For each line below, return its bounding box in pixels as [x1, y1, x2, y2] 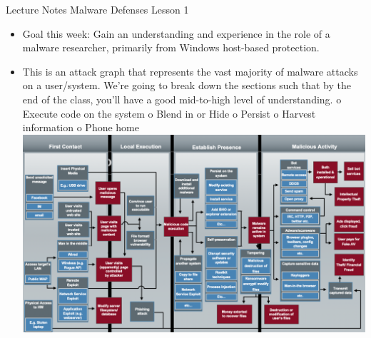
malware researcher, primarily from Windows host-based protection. [22, 40, 320, 55]
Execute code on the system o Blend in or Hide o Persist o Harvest [22, 106, 316, 121]
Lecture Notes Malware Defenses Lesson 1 [6, 2, 189, 16]
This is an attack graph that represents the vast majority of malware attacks [22, 63, 358, 78]
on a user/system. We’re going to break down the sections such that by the [22, 78, 352, 93]
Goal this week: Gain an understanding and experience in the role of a [22, 26, 330, 41]
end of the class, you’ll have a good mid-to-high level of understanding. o [22, 91, 342, 106]
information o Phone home [22, 120, 139, 135]
